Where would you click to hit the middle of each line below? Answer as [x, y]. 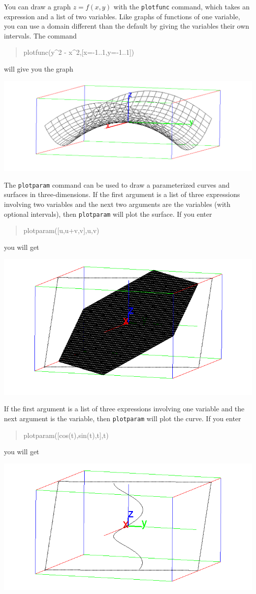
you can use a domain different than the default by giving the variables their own [127, 26]
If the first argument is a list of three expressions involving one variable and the [124, 409]
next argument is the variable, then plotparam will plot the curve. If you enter [123, 418]
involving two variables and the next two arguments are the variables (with [117, 204]
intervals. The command [40, 35]
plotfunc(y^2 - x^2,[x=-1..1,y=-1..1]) [79, 52]
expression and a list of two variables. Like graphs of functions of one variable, [122, 16]
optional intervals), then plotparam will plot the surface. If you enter [108, 214]
